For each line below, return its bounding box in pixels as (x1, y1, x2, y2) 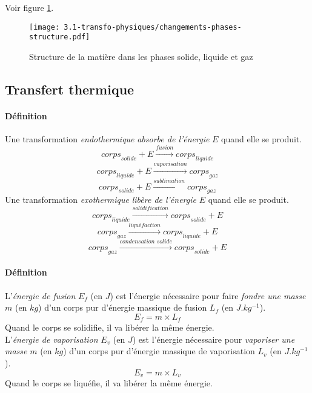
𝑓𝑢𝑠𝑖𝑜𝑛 (156, 144, 174, 151)
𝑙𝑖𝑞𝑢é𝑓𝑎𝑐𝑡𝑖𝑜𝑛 (128, 222, 161, 228)
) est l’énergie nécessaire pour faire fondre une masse (110, 289, 306, 302)
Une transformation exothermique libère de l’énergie (5, 193, 196, 206)
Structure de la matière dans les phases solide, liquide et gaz (29, 50, 253, 62)
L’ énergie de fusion (5, 289, 76, 302)
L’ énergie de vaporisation (5, 332, 98, 345)
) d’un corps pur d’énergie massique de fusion (38, 301, 207, 314)
